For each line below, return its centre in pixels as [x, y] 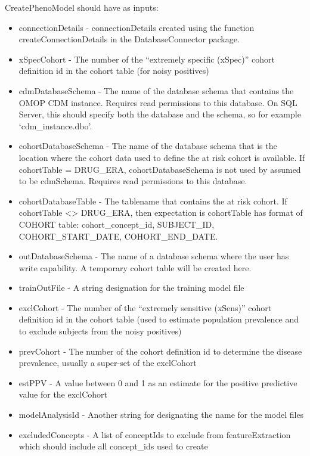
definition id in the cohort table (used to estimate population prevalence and [159, 319]
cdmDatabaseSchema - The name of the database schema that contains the [156, 90]
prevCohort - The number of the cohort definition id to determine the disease [160, 351]
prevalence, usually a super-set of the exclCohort [108, 363]
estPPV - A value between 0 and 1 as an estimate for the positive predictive [158, 382]
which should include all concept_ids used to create [113, 446]
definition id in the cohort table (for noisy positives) [114, 71]
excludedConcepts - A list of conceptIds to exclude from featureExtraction [155, 434]
